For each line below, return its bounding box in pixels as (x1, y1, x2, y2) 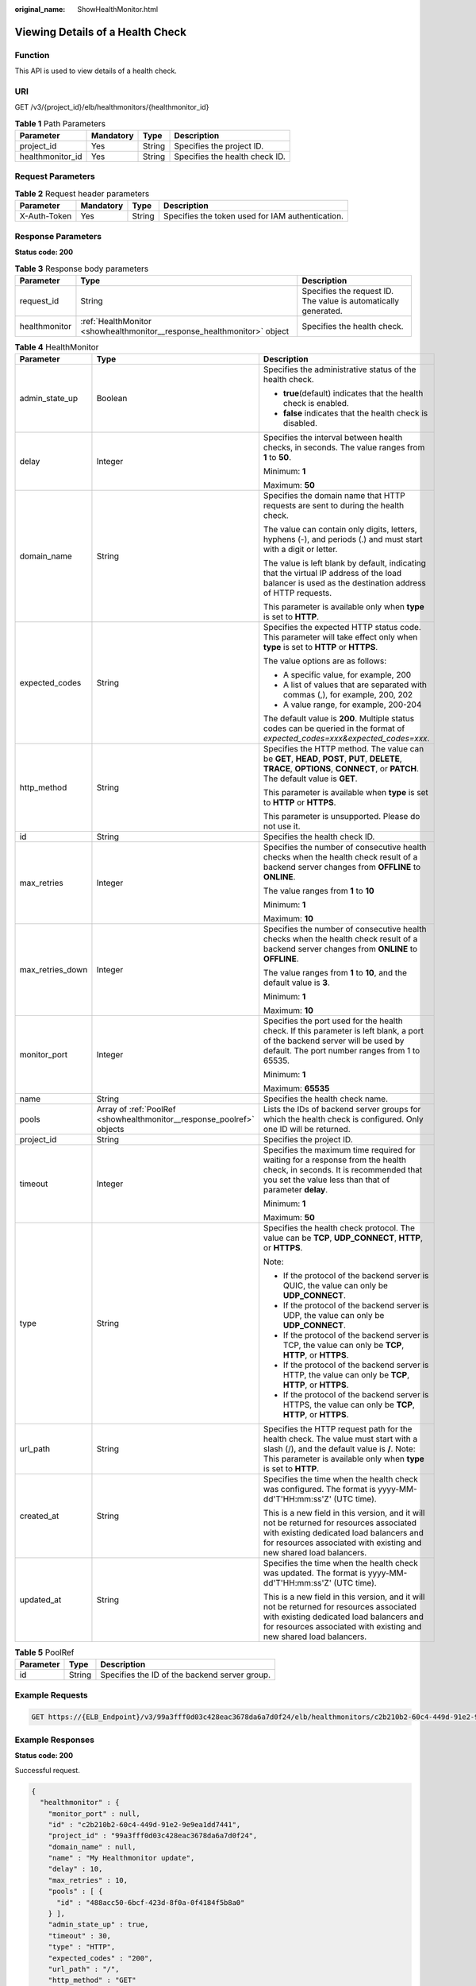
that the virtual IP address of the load (263, 568, 402, 579)
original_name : (14, 5, 66, 14)
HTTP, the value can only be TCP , (282, 1370, 410, 1381)
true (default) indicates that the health (282, 388, 424, 399)
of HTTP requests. (263, 588, 332, 599)
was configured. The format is (263, 1484, 376, 1495)
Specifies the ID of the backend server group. (100, 1669, 271, 1680)
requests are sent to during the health (263, 500, 405, 512)
